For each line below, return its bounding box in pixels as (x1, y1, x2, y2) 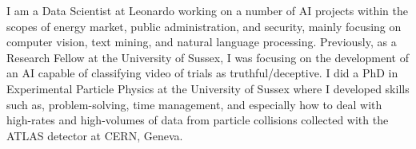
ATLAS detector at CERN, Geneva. (6, 127, 183, 143)
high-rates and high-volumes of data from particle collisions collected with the (6, 112, 389, 128)
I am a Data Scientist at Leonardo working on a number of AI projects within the (6, 2, 408, 18)
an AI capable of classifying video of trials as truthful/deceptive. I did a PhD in (6, 65, 398, 81)
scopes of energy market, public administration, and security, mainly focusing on (6, 18, 402, 34)
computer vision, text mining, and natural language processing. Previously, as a (6, 33, 397, 50)
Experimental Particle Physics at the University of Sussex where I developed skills (6, 80, 410, 96)
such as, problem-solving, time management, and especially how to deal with (6, 96, 382, 112)
